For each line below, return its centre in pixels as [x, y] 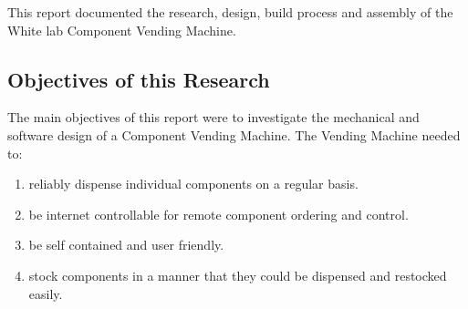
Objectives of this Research [139, 79]
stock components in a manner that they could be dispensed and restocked [238, 275]
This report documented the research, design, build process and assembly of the [230, 12]
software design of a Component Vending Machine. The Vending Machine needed [234, 134]
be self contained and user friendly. [126, 245]
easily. [46, 293]
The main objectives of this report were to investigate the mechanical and [213, 117]
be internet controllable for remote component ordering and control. [218, 214]
